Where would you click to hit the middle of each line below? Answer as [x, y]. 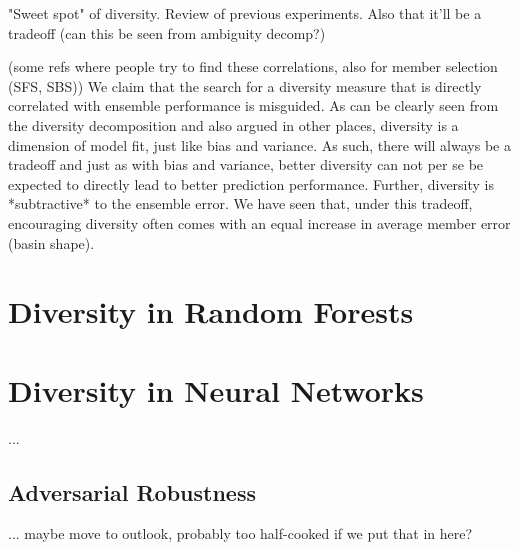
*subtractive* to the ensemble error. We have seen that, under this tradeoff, [240, 203]
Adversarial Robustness [132, 491]
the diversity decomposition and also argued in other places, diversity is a [233, 124]
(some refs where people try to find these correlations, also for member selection [253, 66]
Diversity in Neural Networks [216, 389]
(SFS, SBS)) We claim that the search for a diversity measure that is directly [245, 85]
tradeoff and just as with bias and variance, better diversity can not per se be [246, 164]
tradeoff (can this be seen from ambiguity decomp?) [167, 32]
